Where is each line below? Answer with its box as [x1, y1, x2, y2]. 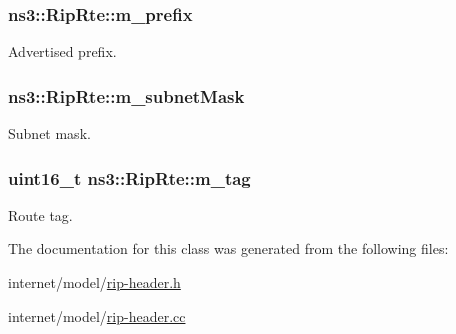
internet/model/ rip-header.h [8, 272, 181, 293]
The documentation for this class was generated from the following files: [8, 238, 449, 259]
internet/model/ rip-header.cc [8, 305, 186, 326]
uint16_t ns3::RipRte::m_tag [8, 165, 251, 190]
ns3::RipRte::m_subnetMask [8, 83, 245, 108]
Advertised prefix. [8, 41, 117, 62]
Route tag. [8, 204, 73, 225]
